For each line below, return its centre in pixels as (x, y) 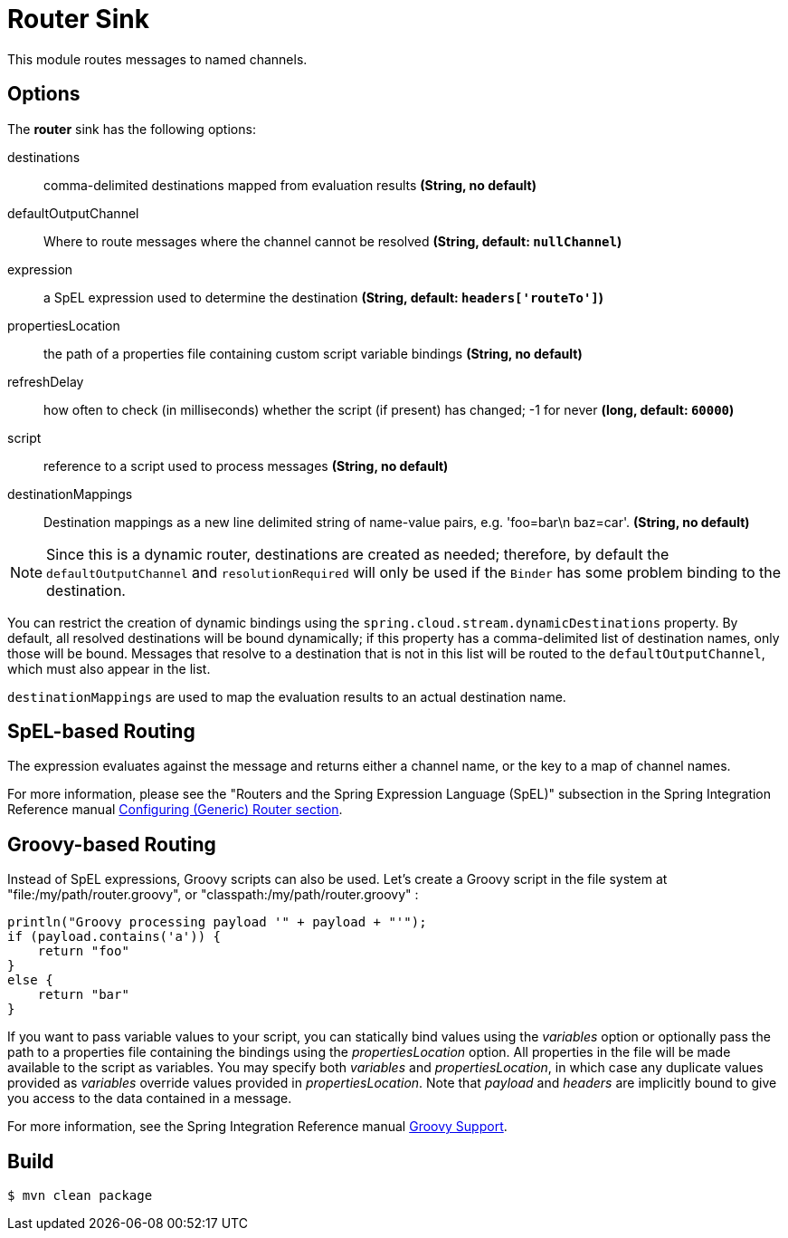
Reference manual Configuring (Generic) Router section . (175, 810)
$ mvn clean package (80, 1196)
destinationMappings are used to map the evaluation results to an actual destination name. (287, 696)
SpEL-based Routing (101, 732)
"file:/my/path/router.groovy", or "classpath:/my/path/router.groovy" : (213, 895)
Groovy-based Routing (112, 844)
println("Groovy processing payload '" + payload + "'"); (217, 922)
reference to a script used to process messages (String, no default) (246, 465)
